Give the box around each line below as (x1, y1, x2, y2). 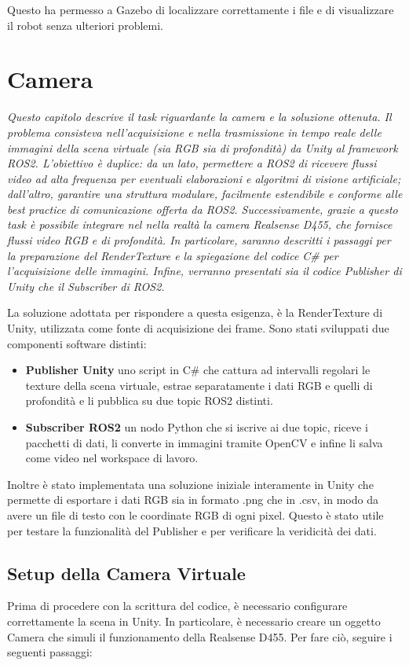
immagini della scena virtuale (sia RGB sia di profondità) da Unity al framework (7, 139, 398, 156)
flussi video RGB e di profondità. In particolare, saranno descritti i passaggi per (7, 232, 391, 248)
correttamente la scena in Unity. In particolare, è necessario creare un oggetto (7, 612, 381, 629)
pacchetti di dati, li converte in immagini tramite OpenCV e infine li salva (25, 434, 383, 450)
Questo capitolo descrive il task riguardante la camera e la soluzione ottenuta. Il (7, 108, 392, 125)
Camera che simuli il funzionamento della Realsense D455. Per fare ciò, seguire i (7, 628, 393, 645)
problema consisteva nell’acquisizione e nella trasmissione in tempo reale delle (7, 123, 382, 140)
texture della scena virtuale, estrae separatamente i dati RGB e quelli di (25, 377, 373, 393)
